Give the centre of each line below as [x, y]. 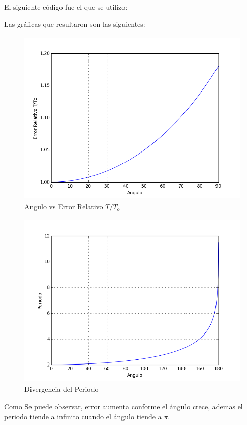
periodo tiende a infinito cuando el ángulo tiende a [83, 416]
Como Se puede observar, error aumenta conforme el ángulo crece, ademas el [123, 406]
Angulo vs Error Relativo [64, 207]
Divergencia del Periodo [61, 389]
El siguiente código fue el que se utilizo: [66, 7]
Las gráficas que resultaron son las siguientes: [75, 24]
